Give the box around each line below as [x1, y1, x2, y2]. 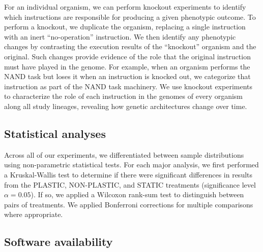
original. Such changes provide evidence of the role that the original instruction [4, 51, 251, 61]
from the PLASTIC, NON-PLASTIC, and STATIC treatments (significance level [4, 179, 256, 190]
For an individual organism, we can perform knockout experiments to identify [4, 2, 246, 12]
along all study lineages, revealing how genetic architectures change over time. [4, 100, 247, 111]
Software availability [4, 234, 113, 249]
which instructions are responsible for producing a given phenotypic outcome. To [4, 11, 256, 22]
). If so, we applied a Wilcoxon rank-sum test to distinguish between [31, 189, 244, 200]
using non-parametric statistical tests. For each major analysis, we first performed [4, 159, 259, 170]
